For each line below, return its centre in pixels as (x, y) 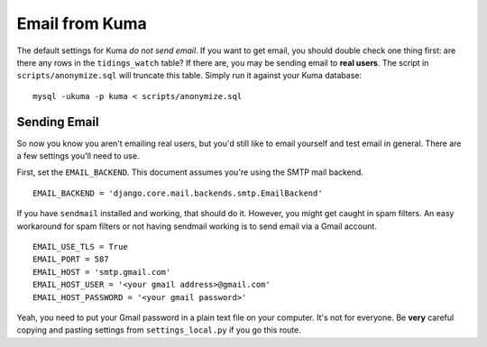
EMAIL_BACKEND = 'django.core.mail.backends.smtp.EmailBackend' (178, 193)
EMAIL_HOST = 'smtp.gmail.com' (102, 272)
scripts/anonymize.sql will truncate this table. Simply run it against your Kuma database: (189, 76)
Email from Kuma (82, 23)
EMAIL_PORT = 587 (71, 260)
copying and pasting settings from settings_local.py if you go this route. (159, 330)
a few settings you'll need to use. (78, 156)
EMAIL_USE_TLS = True (80, 247)
